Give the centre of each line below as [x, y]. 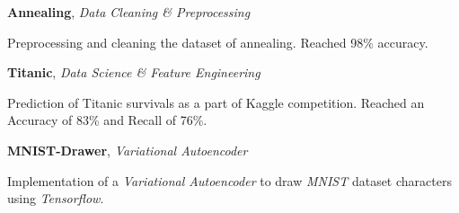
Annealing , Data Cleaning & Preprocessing [129, 12]
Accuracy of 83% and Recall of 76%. [107, 120]
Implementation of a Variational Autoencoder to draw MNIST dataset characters [229, 180]
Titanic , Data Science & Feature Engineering [134, 72]
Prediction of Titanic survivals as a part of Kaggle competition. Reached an [216, 102]
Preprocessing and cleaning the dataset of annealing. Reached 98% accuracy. [218, 42]
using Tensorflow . [56, 198]
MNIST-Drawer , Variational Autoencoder [128, 150]
